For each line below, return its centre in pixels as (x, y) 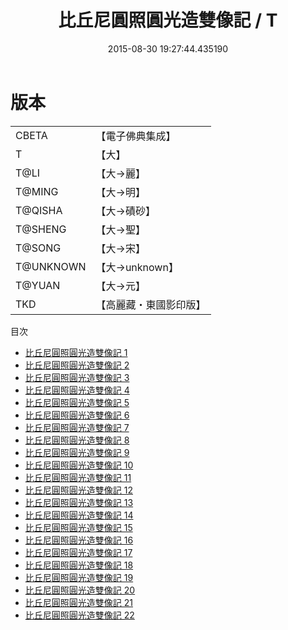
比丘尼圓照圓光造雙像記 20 (80, 590)
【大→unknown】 (137, 267)
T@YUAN (38, 285)
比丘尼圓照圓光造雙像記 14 (79, 515)
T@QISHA (39, 210)
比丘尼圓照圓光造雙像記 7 (77, 427)
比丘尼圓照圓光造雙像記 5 (77, 402)
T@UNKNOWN (51, 266)
